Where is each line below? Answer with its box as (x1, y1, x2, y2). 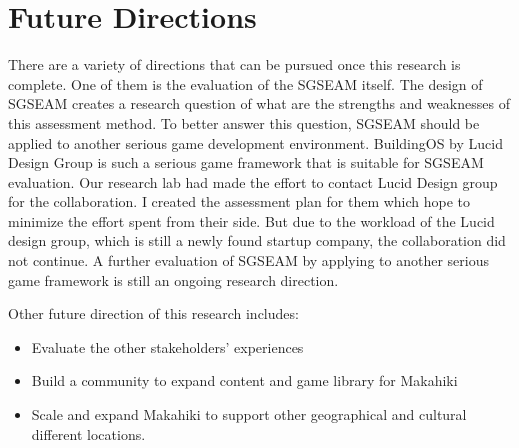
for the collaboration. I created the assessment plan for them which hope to (8, 191, 471, 212)
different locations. (31, 423, 146, 444)
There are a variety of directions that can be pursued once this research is (8, 54, 461, 75)
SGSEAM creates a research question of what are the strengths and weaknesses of (8, 93, 510, 114)
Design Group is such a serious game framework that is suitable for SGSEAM (8, 152, 484, 173)
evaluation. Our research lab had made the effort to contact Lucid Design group (8, 171, 498, 192)
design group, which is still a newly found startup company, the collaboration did (8, 230, 506, 251)
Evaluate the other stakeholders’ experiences (31, 336, 304, 357)
